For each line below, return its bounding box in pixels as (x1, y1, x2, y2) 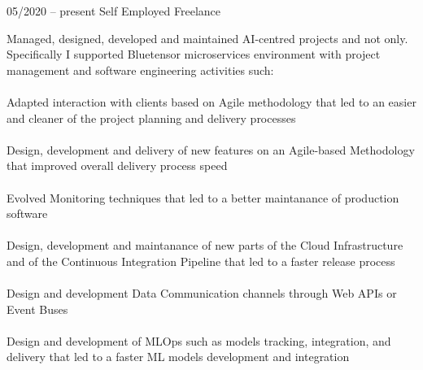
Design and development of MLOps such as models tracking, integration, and (7, 332, 391, 349)
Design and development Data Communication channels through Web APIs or (7, 285, 397, 302)
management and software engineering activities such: (7, 61, 274, 78)
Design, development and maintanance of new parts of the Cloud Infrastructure (7, 237, 403, 254)
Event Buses (7, 300, 68, 317)
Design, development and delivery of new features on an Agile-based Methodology (7, 141, 415, 158)
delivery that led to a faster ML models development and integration (7, 348, 350, 365)
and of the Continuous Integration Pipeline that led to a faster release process (7, 252, 395, 269)
